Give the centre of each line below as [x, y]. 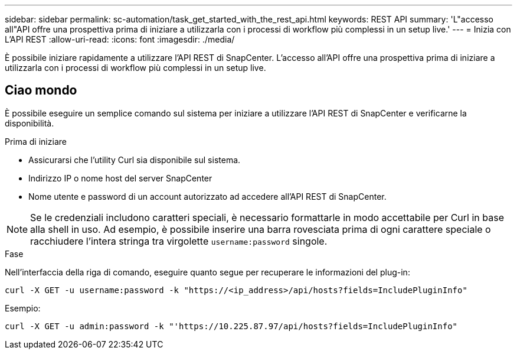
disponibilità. [30, 123]
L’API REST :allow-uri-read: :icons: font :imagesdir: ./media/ [120, 39]
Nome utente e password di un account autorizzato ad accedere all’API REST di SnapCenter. [207, 196]
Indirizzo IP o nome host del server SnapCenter [120, 178]
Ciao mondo [41, 90]
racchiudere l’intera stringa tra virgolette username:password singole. [179, 241]
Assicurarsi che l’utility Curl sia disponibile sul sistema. [135, 160]
